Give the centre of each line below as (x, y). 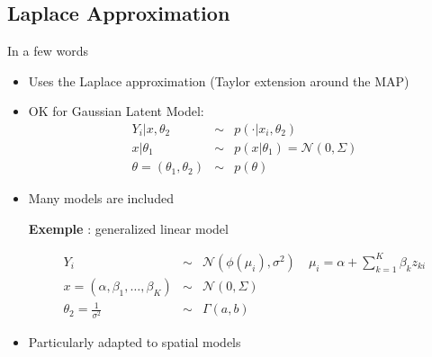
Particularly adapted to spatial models (135, 341)
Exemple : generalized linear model (128, 228)
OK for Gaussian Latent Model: (116, 111)
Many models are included (101, 198)
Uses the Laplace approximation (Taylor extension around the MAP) (219, 80)
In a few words (48, 51)
